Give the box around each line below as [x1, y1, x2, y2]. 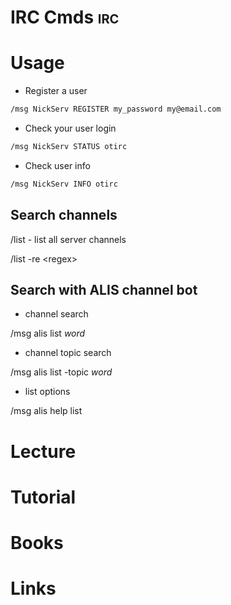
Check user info [24, 159, 91, 171]
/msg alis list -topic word [10, 366, 113, 378]
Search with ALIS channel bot [10, 281, 198, 298]
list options [24, 386, 71, 398]
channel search [24, 308, 89, 320]
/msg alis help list [10, 405, 83, 417]
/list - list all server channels [10, 233, 127, 245]
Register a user [24, 85, 88, 97]
